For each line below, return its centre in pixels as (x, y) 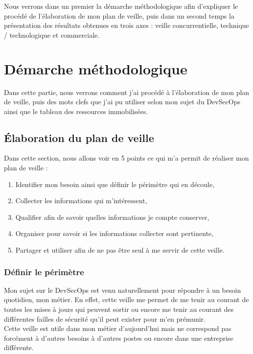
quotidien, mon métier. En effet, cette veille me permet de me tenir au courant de (126, 299)
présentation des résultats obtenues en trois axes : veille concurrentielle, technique (126, 25)
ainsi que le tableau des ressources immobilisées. (76, 111)
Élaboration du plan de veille (79, 137)
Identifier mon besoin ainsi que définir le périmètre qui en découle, (115, 184)
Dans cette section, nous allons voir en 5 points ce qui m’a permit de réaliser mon (126, 158)
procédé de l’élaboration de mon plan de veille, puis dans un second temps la (119, 15)
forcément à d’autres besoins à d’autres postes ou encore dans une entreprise (119, 338)
